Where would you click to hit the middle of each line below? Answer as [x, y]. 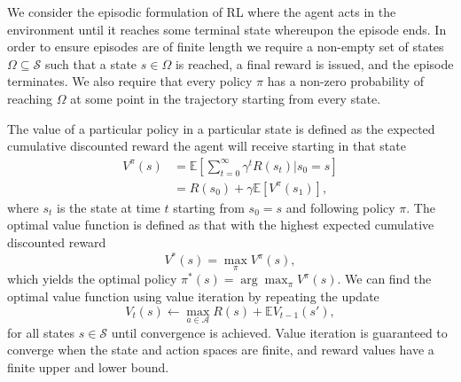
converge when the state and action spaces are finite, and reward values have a [221, 350]
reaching [30, 98]
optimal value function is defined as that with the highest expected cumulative [221, 225]
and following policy [340, 207]
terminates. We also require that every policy [130, 81]
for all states [41, 332]
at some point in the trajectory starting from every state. [226, 98]
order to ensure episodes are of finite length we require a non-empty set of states [226, 47]
